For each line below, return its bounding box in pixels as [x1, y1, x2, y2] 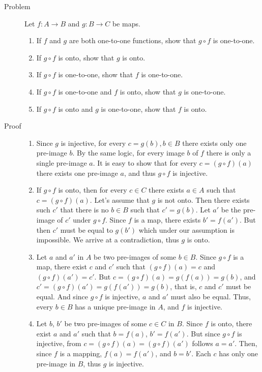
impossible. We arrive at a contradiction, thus [36, 234, 179, 245]
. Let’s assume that [90, 194, 150, 205]
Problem [4, 1, 31, 11]
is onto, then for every [58, 184, 127, 195]
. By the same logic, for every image [72, 147, 185, 158]
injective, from [36, 338, 81, 349]
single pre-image [36, 157, 87, 168]
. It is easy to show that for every [93, 157, 197, 168]
